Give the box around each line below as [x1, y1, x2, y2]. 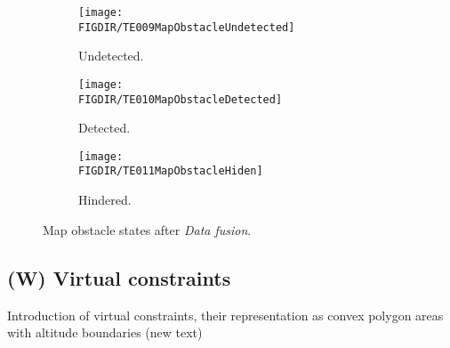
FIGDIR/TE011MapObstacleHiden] [78, 165, 263, 178]
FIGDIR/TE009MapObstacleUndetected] [78, 20, 295, 34]
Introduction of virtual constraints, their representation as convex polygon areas [7, 305, 444, 324]
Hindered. [78, 190, 132, 209]
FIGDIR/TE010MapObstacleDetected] [78, 93, 283, 106]
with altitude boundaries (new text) [7, 323, 203, 342]
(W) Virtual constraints [7, 263, 231, 291]
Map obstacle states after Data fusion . [43, 220, 252, 239]
